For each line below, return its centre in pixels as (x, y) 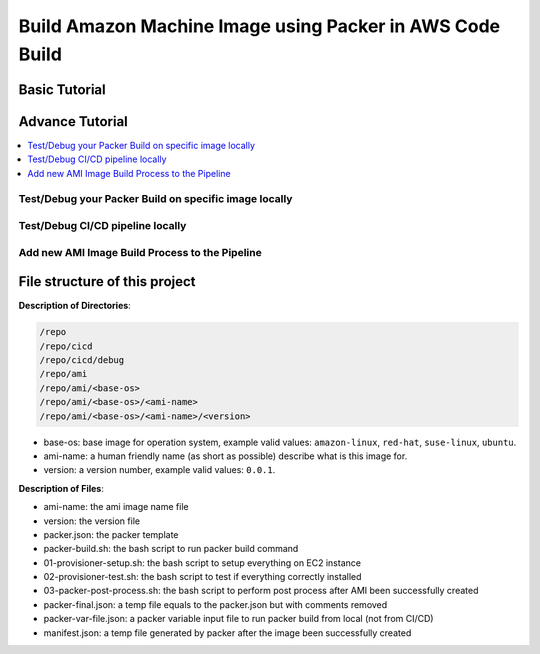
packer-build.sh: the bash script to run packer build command (171, 549)
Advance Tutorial (73, 121)
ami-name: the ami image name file (116, 507)
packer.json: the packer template (111, 534)
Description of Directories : (75, 306)
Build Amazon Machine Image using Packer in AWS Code (259, 26)
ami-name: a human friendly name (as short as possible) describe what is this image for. (225, 456)
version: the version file (91, 521)
